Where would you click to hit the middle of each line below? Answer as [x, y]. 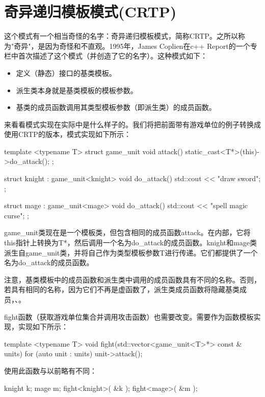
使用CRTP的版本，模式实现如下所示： [68, 134]
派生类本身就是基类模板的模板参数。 [77, 90]
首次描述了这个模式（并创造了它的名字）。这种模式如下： [113, 56]
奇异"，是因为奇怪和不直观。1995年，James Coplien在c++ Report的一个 [132, 46]
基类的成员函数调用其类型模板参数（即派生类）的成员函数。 [116, 107]
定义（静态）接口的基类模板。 [66, 73]
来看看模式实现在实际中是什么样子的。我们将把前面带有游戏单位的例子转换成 [132, 124]
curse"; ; [17, 215]
